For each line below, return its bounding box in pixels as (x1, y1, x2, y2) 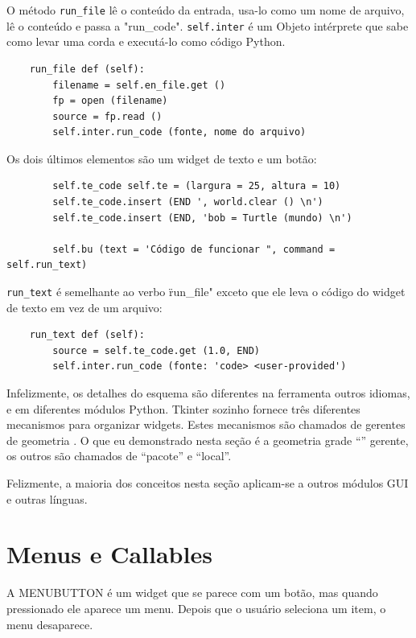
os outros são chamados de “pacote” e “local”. (6, 447, 232, 464)
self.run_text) (6, 259, 88, 271)
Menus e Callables (6, 537, 212, 570)
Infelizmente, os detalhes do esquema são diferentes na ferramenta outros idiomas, (6, 385, 410, 401)
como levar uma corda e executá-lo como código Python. (6, 33, 286, 50)
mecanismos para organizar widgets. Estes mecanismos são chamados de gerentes (6, 416, 406, 433)
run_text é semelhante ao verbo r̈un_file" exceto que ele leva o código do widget (6, 283, 406, 300)
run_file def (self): (29, 63, 145, 75)
